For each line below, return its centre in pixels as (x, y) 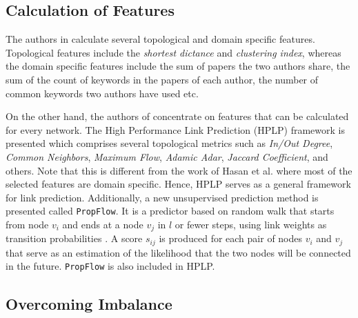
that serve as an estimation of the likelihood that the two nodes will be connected (178, 252)
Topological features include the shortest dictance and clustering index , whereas (173, 52)
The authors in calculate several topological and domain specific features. (160, 39)
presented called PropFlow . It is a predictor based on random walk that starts (170, 211)
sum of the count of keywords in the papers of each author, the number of (162, 79)
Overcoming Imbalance (89, 303)
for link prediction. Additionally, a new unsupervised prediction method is (162, 197)
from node (27, 224)
